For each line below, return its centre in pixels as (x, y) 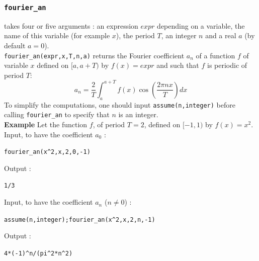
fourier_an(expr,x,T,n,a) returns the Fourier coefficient (94, 55)
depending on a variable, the (201, 25)
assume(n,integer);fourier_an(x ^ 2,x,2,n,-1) (80, 220)
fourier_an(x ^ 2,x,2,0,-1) (47, 152)
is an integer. (138, 114)
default (15, 45)
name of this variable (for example (57, 35)
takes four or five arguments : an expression (71, 25)
